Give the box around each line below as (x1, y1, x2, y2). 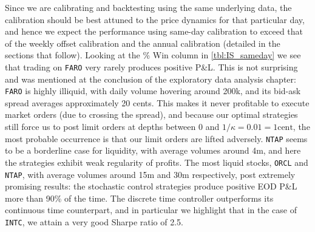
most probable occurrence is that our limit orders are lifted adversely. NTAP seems (5, 132, 308, 145)
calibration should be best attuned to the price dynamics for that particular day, (5, 13, 305, 26)
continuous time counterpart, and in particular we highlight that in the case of (5, 203, 297, 216)
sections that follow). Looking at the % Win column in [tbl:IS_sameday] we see (5, 49, 301, 61)
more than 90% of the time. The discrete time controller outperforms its (5, 191, 274, 204)
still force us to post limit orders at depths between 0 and (5, 120, 220, 133)
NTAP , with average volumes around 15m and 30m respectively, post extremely (5, 168, 296, 180)
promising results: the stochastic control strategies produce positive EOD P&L (5, 180, 297, 193)
